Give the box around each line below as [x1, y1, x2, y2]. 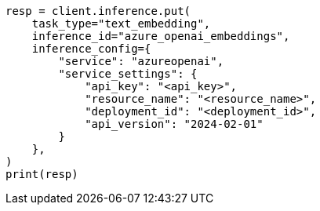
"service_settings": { [58, 67, 198, 80]
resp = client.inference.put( [5, 5, 191, 17]
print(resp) [5, 168, 78, 180]
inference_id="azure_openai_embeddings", [31, 30, 290, 42]
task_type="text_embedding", [31, 17, 211, 30]
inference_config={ [31, 42, 151, 55]
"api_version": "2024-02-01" [85, 118, 264, 130]
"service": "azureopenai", [58, 55, 224, 67]
